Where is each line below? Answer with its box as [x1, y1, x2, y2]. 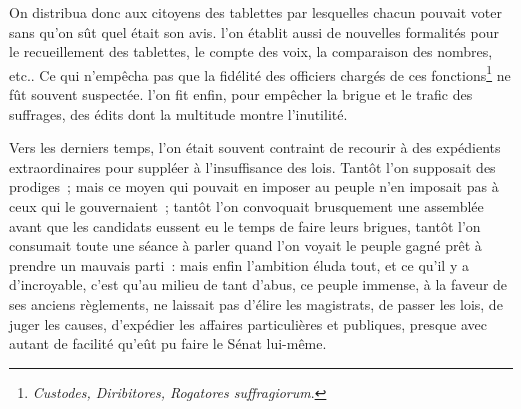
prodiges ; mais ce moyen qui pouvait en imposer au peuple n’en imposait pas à [9, 176, 499, 197]
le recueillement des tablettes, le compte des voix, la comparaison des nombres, [9, 41, 493, 62]
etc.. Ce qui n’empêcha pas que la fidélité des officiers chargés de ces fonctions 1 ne [9, 61, 511, 85]
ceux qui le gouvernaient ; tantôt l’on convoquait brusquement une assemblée [9, 196, 484, 216]
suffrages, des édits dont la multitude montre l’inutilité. [9, 103, 348, 124]
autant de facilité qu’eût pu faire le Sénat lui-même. [9, 333, 327, 354]
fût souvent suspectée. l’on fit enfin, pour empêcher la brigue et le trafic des [9, 84, 473, 105]
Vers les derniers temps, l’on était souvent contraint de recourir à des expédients [9, 137, 501, 158]
